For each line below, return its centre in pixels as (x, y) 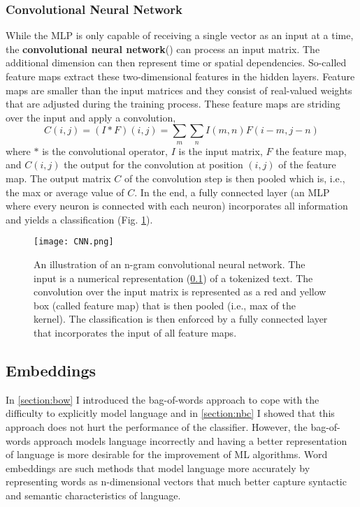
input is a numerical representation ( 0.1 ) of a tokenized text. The (173, 278)
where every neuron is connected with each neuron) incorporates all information (177, 206)
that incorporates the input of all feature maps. (135, 332)
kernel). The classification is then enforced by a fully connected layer (181, 319)
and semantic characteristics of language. (93, 495)
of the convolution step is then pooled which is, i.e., (235, 178)
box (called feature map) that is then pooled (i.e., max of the (165, 305)
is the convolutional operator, (105, 150)
